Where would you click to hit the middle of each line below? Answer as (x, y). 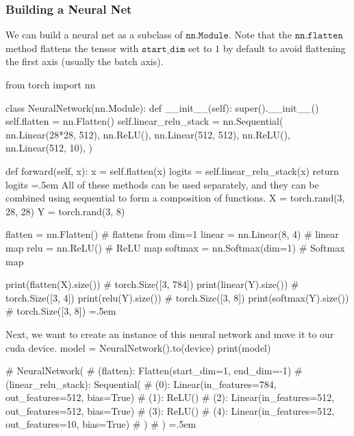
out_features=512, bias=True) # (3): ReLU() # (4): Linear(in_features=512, (170, 410)
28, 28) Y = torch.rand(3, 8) (65, 211)
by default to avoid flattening (284, 48)
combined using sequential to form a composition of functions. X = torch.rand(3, (175, 198)
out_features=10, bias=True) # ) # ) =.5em (101, 424)
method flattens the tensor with (72, 48)
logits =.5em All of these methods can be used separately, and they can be (162, 184)
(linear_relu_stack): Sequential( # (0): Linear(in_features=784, (141, 384)
